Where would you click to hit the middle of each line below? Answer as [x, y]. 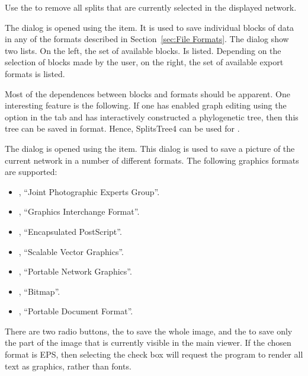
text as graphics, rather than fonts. [68, 366]
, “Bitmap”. [39, 291]
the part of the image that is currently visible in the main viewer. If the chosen [148, 342]
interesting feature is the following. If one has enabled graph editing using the [146, 105]
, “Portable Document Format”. [76, 311]
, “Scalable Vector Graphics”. [71, 251]
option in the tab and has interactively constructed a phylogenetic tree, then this [152, 117]
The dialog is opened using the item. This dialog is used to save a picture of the [150, 148]
